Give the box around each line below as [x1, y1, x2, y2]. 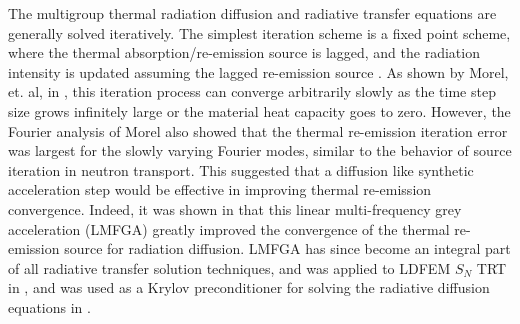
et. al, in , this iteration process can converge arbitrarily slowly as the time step [8, 81, 496, 102]
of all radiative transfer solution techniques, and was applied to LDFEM [8, 257, 451, 278]
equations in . [8, 296, 91, 317]
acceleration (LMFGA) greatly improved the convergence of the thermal [8, 218, 450, 239]
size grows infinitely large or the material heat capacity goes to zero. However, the [8, 100, 511, 121]
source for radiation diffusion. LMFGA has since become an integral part [64, 238, 511, 259]
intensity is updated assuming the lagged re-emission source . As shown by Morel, [8, 61, 509, 82]
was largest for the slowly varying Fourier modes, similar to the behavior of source [8, 140, 512, 161]
